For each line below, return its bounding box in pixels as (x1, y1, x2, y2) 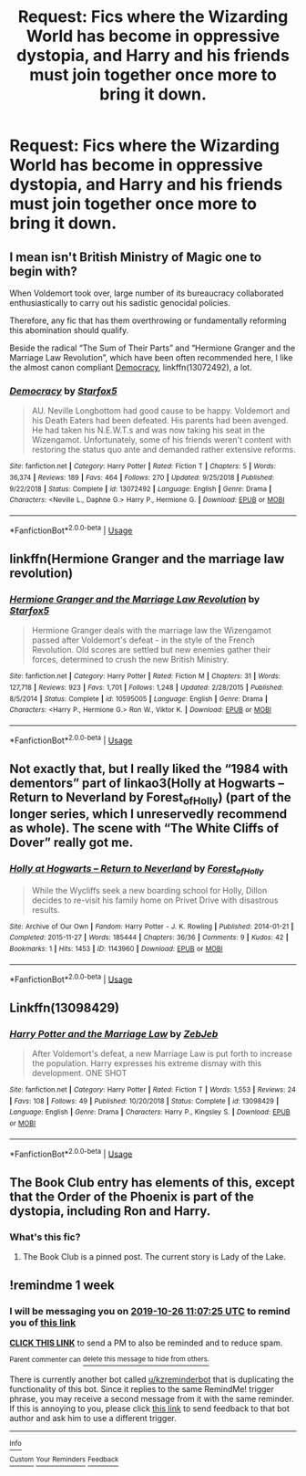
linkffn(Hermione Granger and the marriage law (9, 550, 285, 567)
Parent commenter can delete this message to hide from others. (9, 1355, 209, 1364)
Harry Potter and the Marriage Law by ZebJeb (9, 1027, 219, 1040)
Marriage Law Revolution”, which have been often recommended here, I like (9, 352, 293, 362)
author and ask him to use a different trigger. (9, 1413, 177, 1424)
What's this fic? (9, 1230, 81, 1243)
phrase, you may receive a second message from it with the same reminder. (9, 1394, 294, 1405)
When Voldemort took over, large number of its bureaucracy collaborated (9, 288, 284, 298)
